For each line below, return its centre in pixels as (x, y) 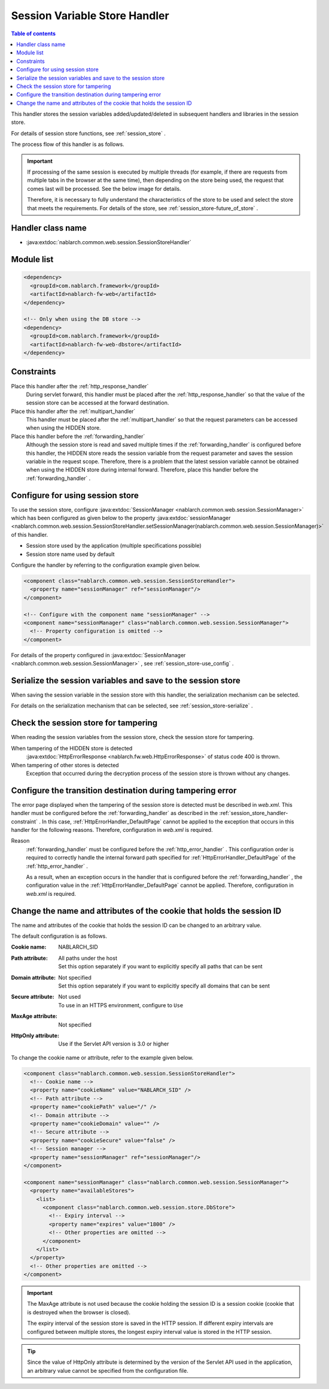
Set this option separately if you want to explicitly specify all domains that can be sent (164, 986)
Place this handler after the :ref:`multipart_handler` (73, 411)
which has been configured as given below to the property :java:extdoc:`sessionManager (121, 518)
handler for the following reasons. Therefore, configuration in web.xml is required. (112, 829)
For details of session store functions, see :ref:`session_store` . (88, 133)
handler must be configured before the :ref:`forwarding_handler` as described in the (115, 813)
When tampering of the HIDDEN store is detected (72, 748)
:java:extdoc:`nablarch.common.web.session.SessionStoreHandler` (109, 242)
